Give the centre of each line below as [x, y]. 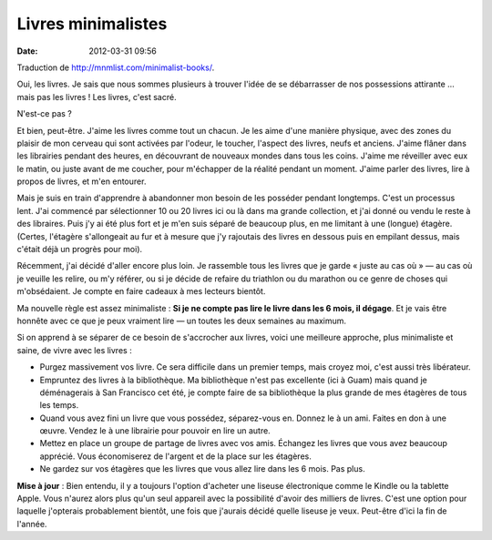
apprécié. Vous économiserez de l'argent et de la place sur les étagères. [175, 456]
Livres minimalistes [92, 24]
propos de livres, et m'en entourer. [82, 181]
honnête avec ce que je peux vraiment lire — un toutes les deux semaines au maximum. [181, 321]
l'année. [32, 524]
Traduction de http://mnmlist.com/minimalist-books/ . [116, 67]
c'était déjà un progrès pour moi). [80, 250]
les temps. [59, 405]
